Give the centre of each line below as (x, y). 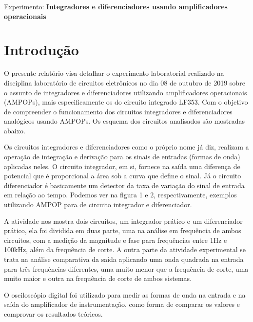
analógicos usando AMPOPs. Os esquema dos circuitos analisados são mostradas (125, 121)
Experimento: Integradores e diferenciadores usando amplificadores (116, 6)
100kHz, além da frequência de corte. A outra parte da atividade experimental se (125, 249)
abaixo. (15, 130)
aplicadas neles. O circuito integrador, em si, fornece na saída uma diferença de (122, 166)
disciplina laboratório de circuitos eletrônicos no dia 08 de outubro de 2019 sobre (125, 82)
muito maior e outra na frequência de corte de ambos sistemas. (98, 278)
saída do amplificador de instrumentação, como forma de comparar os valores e (122, 304)
